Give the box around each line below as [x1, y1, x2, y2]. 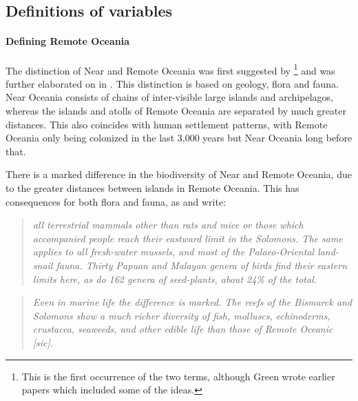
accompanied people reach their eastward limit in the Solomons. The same [32, 231, 343, 245]
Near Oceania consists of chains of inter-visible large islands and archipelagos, [6, 90, 333, 104]
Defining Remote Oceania [6, 34, 130, 48]
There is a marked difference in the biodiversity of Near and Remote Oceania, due [6, 167, 352, 182]
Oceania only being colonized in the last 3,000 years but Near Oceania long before [6, 130, 352, 145]
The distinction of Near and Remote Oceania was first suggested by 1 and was [6, 61, 335, 77]
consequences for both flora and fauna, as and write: [6, 194, 227, 208]
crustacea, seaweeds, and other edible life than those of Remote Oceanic [32, 322, 333, 336]
